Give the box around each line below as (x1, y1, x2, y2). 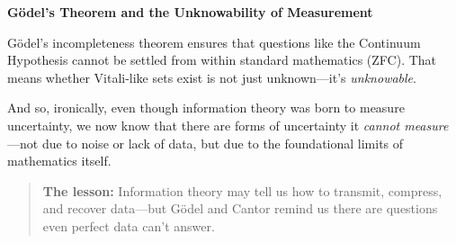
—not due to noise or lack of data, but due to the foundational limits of (7, 133, 404, 152)
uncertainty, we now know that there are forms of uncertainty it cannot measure (7, 115, 449, 134)
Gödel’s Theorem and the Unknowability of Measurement (7, 3, 373, 21)
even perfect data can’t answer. (42, 216, 215, 235)
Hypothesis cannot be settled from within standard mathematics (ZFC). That (7, 50, 437, 69)
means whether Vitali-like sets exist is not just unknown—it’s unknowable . (7, 67, 416, 86)
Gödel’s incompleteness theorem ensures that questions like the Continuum (7, 32, 421, 51)
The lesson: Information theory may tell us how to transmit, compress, (42, 181, 443, 200)
